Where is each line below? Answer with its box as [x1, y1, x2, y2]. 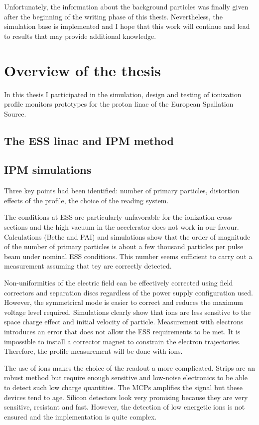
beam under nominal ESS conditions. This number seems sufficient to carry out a [4, 251, 253, 261]
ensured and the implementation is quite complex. [4, 411, 157, 422]
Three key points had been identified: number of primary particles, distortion [4, 185, 240, 196]
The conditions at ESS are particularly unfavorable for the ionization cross [4, 212, 232, 222]
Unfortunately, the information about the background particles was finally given [4, 1, 249, 11]
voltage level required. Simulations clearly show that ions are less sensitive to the [4, 306, 251, 317]
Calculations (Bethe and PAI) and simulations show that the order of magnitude [4, 231, 251, 242]
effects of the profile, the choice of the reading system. [4, 195, 169, 205]
